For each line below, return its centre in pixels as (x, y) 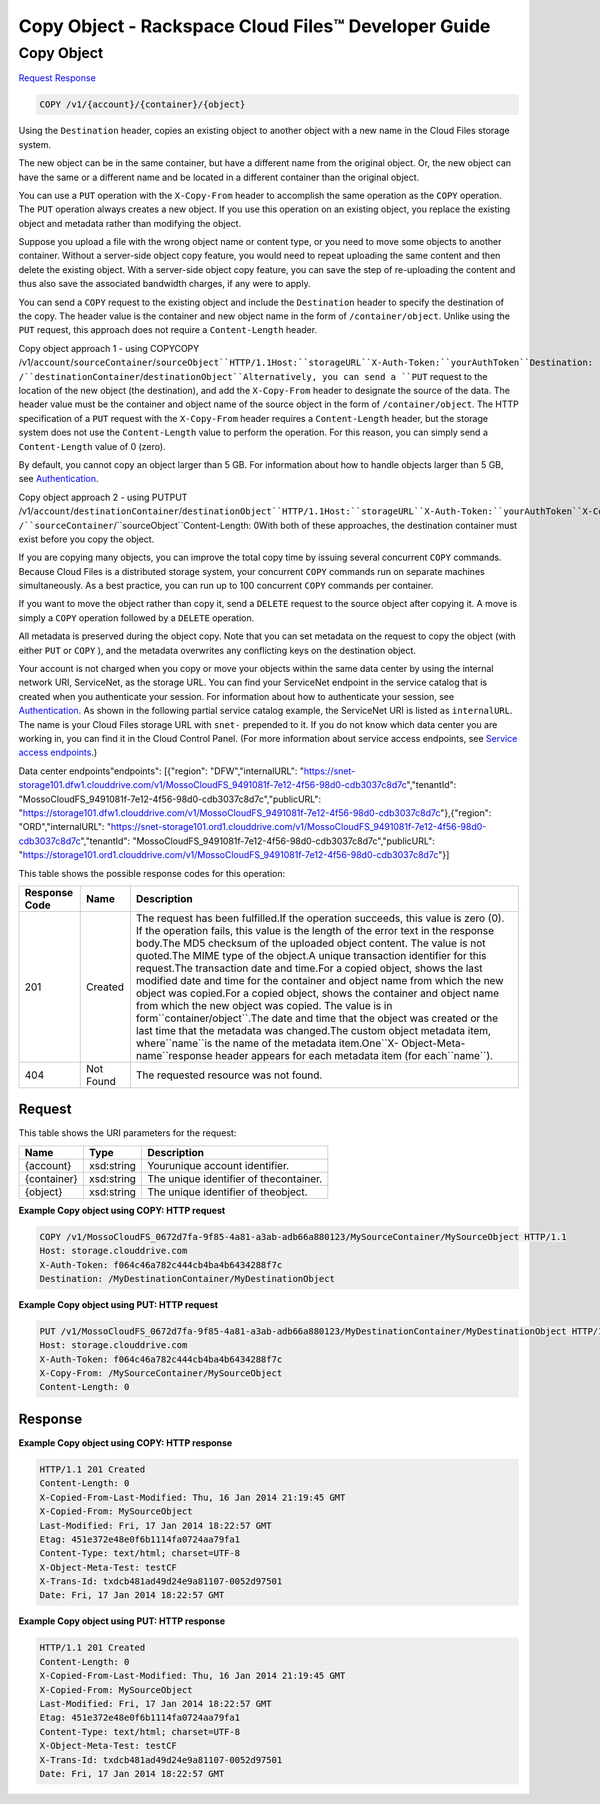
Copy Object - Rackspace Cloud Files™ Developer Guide (254, 26)
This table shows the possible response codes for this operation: (152, 873)
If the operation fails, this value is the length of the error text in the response (315, 930)
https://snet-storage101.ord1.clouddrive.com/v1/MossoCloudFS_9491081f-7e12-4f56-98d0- (298, 827)
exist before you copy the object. (86, 539)
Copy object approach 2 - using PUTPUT (103, 497)
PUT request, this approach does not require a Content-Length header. (168, 330)
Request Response (57, 78)
